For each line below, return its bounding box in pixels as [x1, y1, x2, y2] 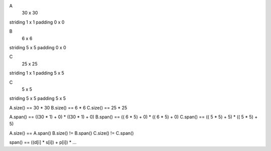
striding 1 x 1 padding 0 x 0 [9, 19, 65, 25]
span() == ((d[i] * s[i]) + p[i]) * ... [9, 139, 77, 145]
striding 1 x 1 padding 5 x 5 [9, 70, 65, 76]
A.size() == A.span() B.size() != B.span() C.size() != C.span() [9, 130, 134, 136]
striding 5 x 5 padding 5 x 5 [9, 95, 66, 101]
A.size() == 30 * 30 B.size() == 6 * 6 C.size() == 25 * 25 [9, 104, 127, 110]
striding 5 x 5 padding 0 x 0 [9, 44, 66, 50]
